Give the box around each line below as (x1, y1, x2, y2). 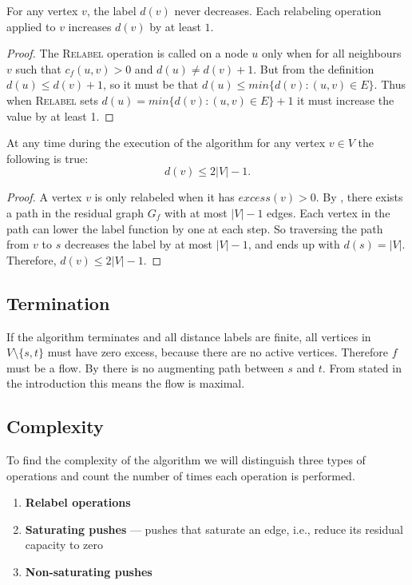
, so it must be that (103, 76, 199, 93)
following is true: (6, 149, 89, 166)
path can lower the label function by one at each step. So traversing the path (6, 220, 383, 237)
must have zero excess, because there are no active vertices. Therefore (47, 344, 389, 360)
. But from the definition (253, 60, 374, 77)
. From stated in (322, 359, 402, 376)
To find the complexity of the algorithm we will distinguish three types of (6, 452, 366, 468)
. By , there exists (315, 189, 403, 205)
